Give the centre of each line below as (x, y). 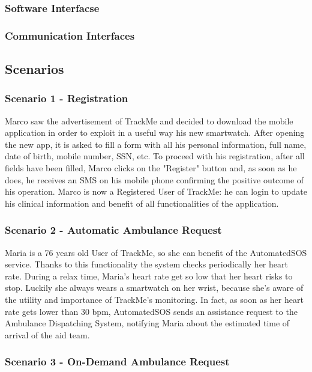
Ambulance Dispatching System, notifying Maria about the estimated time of (147, 323)
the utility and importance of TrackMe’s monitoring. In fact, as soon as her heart (154, 300)
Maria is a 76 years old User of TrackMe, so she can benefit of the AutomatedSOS (156, 252)
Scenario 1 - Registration (67, 98)
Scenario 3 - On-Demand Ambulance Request (117, 361)
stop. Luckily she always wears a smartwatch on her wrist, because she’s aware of (154, 288)
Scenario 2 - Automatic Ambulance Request (113, 230)
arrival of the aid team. (47, 334)
